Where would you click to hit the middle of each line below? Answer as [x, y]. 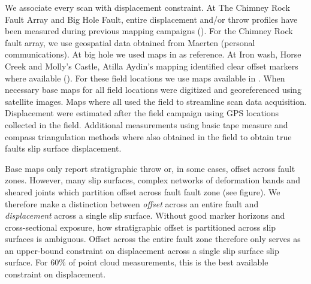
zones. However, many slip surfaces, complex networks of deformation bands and [153, 180]
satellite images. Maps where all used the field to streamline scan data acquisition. [156, 101]
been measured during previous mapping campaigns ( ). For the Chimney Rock [149, 31]
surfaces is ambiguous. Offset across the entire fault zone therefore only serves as [153, 239]
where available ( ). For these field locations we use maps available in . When [145, 78]
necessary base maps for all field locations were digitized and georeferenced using [153, 90]
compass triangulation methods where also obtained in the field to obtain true [148, 136]
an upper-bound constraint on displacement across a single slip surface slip [142, 250]
